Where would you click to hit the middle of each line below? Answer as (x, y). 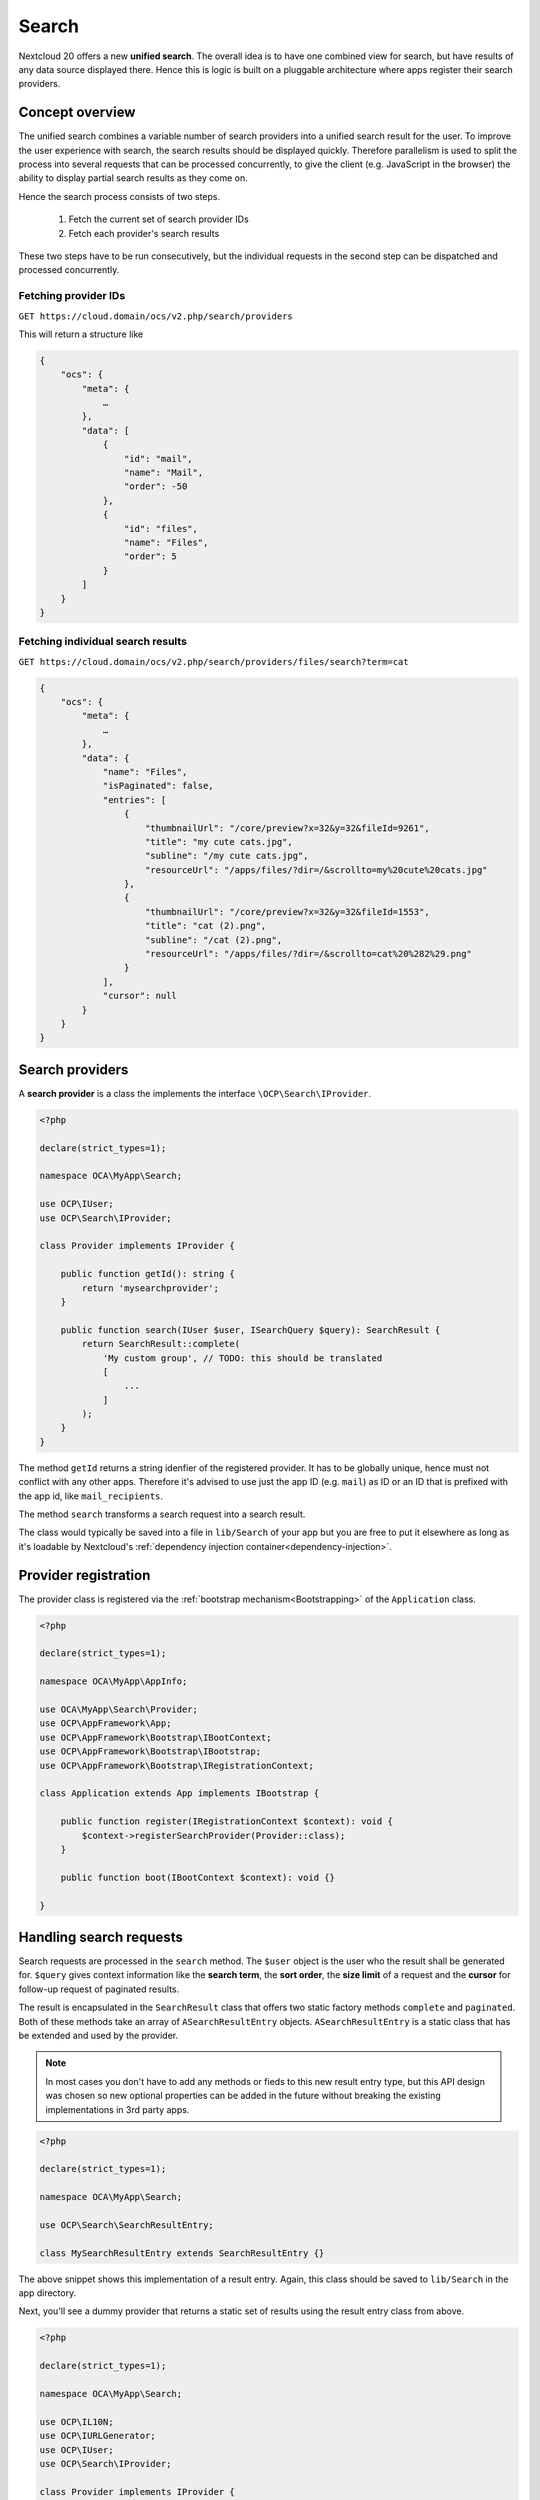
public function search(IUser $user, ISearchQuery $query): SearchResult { (250, 1329)
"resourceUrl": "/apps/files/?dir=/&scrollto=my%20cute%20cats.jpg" (317, 869)
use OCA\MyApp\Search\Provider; (119, 1709)
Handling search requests (101, 1936)
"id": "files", (161, 528)
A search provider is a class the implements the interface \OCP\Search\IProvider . (195, 1093)
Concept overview (77, 112)
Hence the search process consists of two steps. (119, 196)
